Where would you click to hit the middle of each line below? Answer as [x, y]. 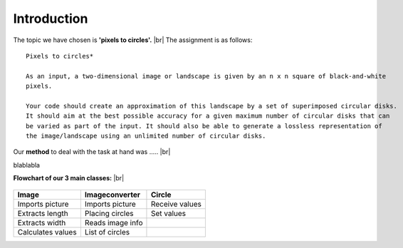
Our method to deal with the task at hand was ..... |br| [92, 152]
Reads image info [114, 222]
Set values [168, 213]
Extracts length [43, 213]
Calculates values [47, 232]
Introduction [51, 19]
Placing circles [109, 213]
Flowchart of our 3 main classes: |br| [69, 178]
